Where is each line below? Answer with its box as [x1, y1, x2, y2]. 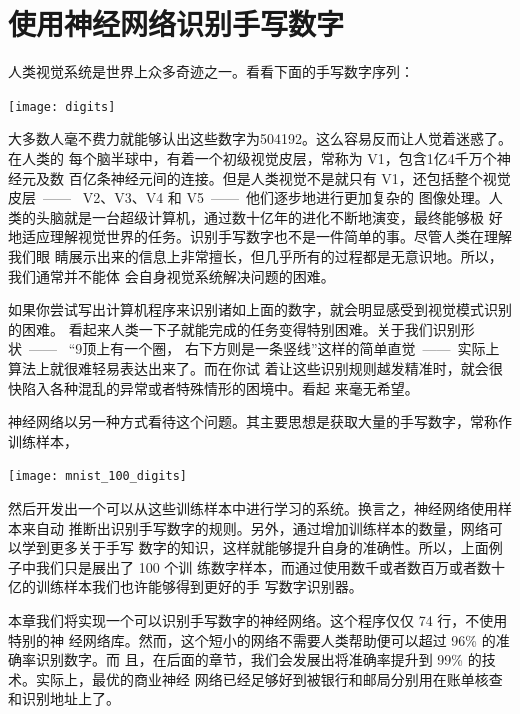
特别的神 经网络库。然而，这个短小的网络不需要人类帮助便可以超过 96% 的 [8, 629, 496, 650]
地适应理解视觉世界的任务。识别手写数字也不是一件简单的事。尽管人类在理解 [8, 226, 512, 247]
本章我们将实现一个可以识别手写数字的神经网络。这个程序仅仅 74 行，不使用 [8, 609, 508, 630]
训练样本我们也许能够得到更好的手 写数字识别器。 [35, 576, 363, 597]
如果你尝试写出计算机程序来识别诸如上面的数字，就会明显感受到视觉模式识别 [8, 299, 512, 320]
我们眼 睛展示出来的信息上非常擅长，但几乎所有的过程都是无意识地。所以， [8, 245, 503, 266]
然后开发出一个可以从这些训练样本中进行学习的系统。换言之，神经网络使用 [8, 497, 498, 518]
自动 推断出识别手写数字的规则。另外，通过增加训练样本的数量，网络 [35, 517, 489, 538]
